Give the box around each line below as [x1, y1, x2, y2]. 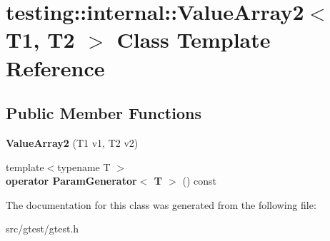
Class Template [116, 25, 271, 54]
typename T [57, 159, 111, 174]
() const [182, 173, 217, 188]
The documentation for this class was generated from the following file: [6, 197, 316, 212]
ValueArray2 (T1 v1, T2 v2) [6, 135, 139, 150]
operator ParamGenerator [6, 173, 137, 188]
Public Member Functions [6, 102, 201, 124]
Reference [6, 53, 105, 82]
